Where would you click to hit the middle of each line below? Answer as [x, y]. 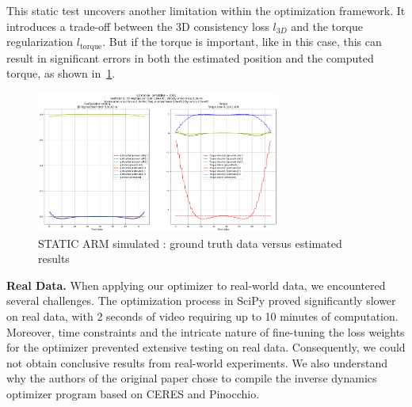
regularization [40, 42]
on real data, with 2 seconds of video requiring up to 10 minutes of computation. [202, 316]
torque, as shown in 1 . [61, 73]
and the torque [327, 26]
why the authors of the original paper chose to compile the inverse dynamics [192, 378]
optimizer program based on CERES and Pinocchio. [133, 393]
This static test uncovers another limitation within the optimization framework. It [206, 10]
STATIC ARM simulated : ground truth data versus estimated [190, 243]
